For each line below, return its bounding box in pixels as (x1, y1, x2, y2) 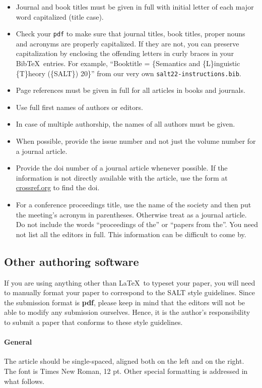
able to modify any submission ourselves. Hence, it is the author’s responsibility (4, 307, 250, 317)
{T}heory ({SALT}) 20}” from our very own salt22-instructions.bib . (16, 68, 241, 78)
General (4, 337, 32, 347)
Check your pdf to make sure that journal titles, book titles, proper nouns (16, 28, 245, 39)
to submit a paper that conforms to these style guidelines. (4, 316, 183, 327)
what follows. (4, 375, 45, 386)
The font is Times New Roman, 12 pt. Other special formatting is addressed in (4, 365, 248, 376)
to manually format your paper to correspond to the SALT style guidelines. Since (4, 287, 255, 298)
